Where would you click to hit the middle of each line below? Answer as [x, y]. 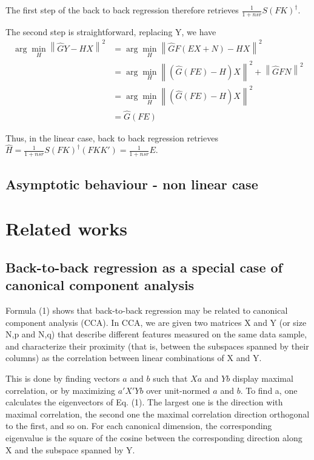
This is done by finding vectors [63, 378]
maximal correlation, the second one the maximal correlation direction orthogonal [158, 414]
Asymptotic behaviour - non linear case [132, 184]
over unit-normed [178, 390]
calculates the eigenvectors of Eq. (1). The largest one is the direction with [144, 402]
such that [170, 378]
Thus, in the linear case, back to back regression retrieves [112, 137]
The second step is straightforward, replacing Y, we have [111, 31]
